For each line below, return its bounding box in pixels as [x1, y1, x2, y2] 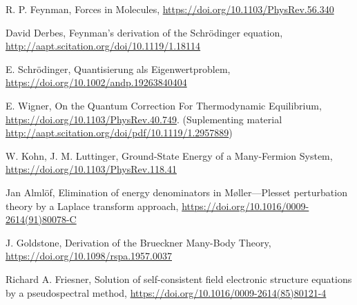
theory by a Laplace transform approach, [6, 198, 179, 213]
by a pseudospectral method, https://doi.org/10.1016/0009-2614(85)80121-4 [6, 285, 327, 299]
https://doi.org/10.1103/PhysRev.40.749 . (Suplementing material [6, 112, 282, 126]
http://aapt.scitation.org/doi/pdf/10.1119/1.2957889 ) [6, 125, 233, 140]
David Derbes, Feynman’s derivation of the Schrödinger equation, [6, 25, 283, 39]
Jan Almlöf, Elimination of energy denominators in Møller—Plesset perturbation [6, 185, 347, 199]
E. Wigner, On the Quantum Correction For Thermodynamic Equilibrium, [6, 98, 322, 112]
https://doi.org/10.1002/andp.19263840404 [6, 75, 187, 90]
